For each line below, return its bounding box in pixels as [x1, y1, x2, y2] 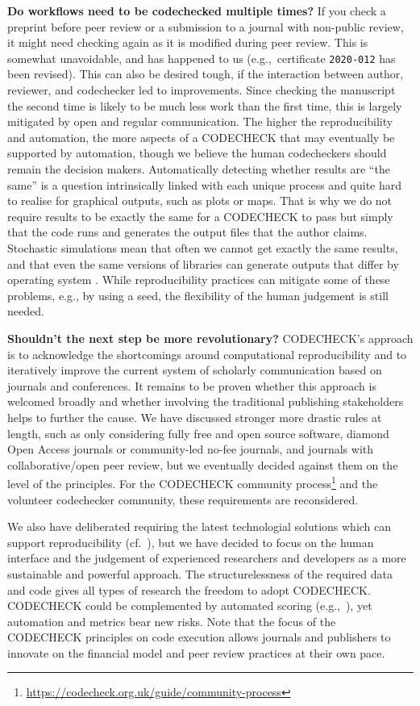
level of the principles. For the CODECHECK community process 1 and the [7, 473, 378, 491]
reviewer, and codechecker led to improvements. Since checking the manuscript [7, 81, 396, 98]
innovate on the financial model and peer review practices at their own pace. [7, 644, 385, 661]
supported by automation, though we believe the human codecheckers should [7, 144, 387, 161]
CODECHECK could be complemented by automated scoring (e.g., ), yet [7, 597, 372, 614]
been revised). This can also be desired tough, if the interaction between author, [7, 65, 404, 82]
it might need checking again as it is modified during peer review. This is [7, 34, 368, 51]
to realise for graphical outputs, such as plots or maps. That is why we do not [7, 192, 393, 209]
